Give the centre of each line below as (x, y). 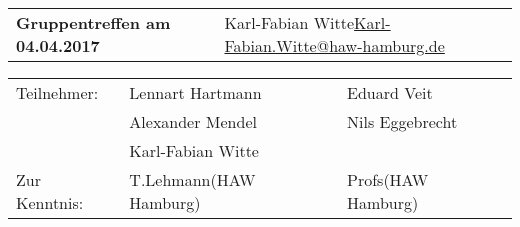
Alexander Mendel (193, 121)
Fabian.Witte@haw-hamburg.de (334, 45)
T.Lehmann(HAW (192, 179)
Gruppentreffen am (93, 22)
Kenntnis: (50, 202)
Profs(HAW (388, 179)
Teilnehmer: (57, 92)
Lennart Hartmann (195, 92)
